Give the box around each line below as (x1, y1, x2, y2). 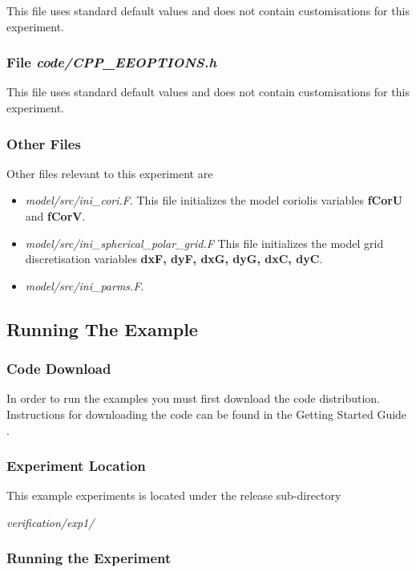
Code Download (6, 359, 111, 379)
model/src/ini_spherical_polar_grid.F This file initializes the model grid (25, 234, 384, 251)
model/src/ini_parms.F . (25, 277, 144, 294)
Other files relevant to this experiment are (6, 164, 213, 181)
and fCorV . (25, 208, 86, 224)
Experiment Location (6, 456, 146, 476)
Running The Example (6, 316, 198, 341)
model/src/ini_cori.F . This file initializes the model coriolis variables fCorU (25, 192, 403, 209)
